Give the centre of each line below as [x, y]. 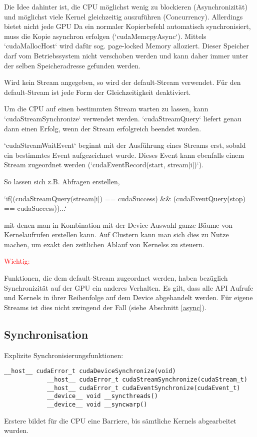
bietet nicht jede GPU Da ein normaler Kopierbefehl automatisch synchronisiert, [127, 26]
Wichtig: [17, 261]
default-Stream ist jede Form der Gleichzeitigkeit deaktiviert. [97, 92]
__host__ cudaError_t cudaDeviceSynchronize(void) [90, 371]
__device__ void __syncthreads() [102, 396]
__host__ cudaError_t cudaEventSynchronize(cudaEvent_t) [143, 388]
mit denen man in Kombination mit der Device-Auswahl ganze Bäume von [118, 224]
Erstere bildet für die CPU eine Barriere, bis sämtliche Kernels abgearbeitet [120, 420]
